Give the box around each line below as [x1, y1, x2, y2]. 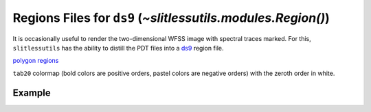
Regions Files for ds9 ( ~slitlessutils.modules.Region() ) [12, 10, 330, 25]
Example [12, 87, 51, 98]
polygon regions [12, 57, 59, 65]
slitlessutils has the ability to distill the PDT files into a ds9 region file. [12, 44, 224, 52]
